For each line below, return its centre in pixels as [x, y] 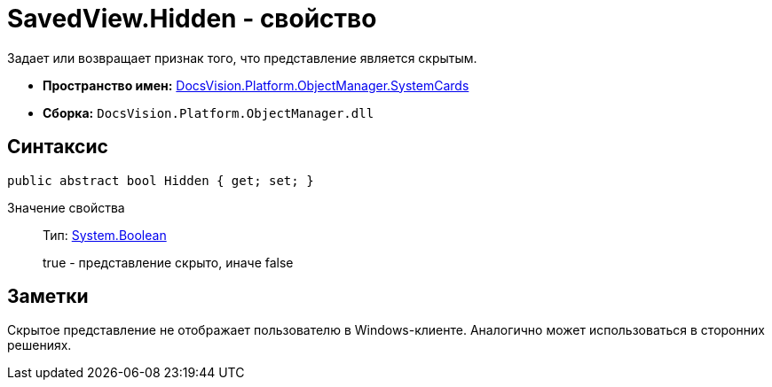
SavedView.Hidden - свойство [192, 19]
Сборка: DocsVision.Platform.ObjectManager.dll [209, 112]
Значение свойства [66, 207]
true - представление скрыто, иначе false [168, 262]
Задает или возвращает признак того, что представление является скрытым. [242, 58]
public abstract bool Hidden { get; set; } [161, 180]
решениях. [39, 345]
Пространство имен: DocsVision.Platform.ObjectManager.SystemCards [256, 85]
